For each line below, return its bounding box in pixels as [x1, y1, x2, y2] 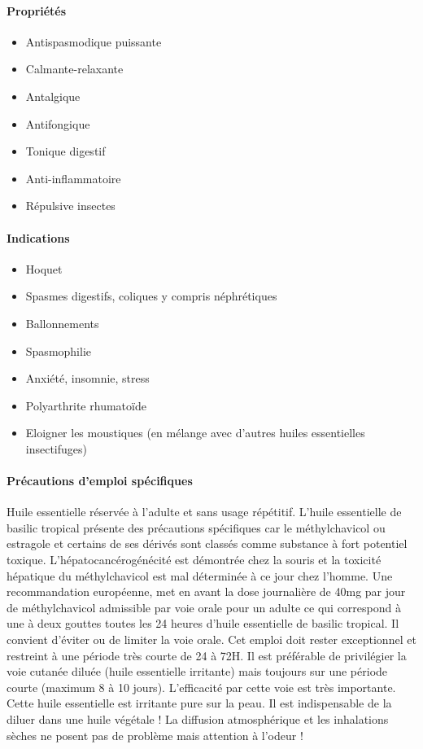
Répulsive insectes [25, 197, 116, 214]
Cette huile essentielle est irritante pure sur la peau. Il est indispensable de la [7, 694, 392, 712]
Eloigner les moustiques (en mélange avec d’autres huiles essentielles [25, 424, 365, 441]
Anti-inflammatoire [25, 169, 121, 186]
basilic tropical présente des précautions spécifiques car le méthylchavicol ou [7, 519, 386, 536]
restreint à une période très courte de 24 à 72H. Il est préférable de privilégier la [7, 646, 407, 664]
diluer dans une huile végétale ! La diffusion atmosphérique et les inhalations [7, 711, 389, 728]
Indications [7, 229, 70, 246]
